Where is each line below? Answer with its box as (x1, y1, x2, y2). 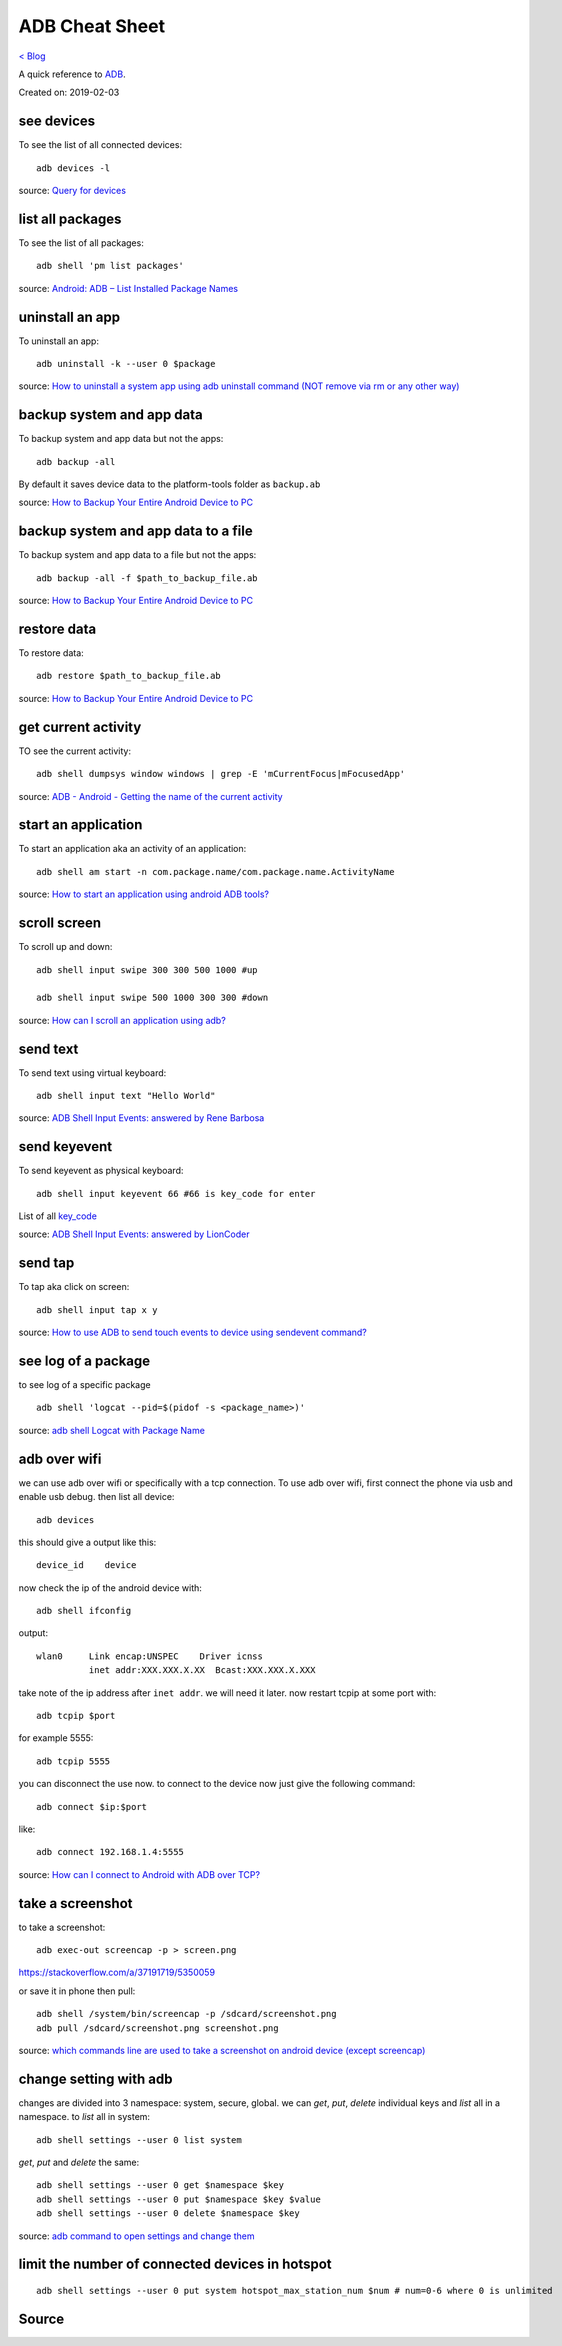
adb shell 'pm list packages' (36, 260, 185, 272)
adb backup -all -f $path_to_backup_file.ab (36, 572, 259, 584)
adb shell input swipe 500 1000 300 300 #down (36, 992, 269, 1004)
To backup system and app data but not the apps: (18, 433, 224, 445)
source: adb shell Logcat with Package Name (18, 1424, 205, 1436)
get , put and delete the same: (18, 2156, 140, 2169)
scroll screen (18, 915, 102, 932)
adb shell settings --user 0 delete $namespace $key (36, 2208, 300, 2219)
